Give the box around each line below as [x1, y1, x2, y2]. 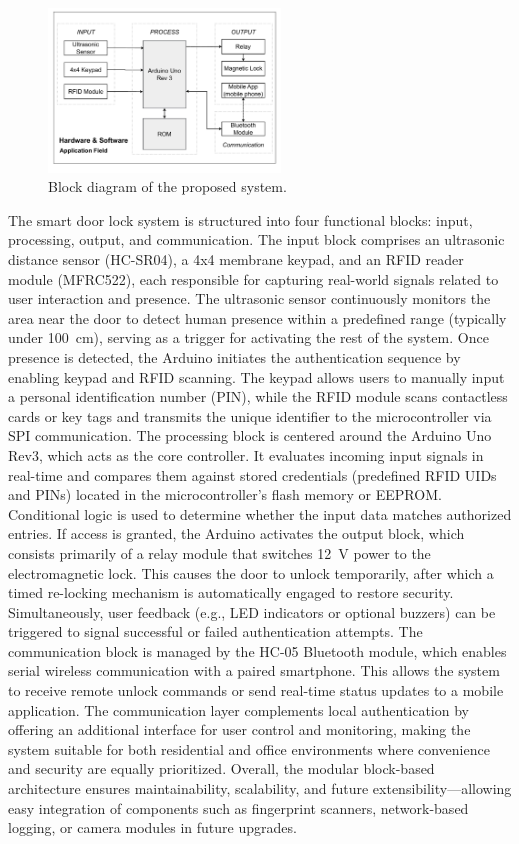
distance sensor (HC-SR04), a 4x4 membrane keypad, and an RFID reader [8, 249, 464, 270]
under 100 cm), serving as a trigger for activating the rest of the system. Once [8, 327, 489, 348]
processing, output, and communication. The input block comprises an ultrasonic [8, 229, 505, 250]
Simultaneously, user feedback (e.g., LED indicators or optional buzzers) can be [8, 601, 496, 622]
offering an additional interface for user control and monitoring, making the [8, 719, 471, 740]
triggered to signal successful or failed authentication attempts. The [8, 621, 423, 642]
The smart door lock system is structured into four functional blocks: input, [8, 209, 473, 230]
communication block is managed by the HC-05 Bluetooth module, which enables [8, 640, 507, 661]
